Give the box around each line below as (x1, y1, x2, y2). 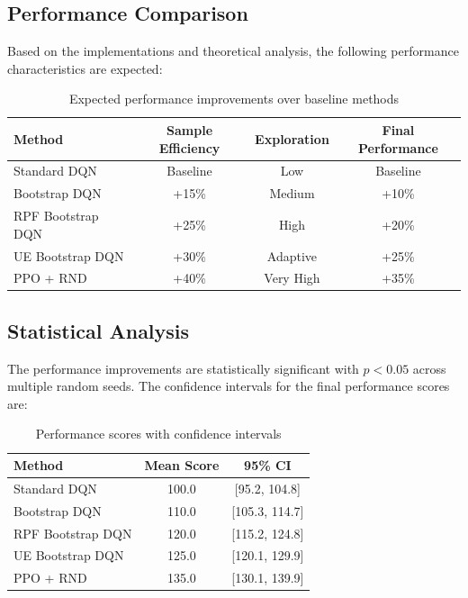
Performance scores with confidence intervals (35, 424, 282, 443)
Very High (264, 268, 320, 287)
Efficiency (158, 138, 220, 157)
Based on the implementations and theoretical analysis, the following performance (7, 41, 459, 60)
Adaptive (266, 246, 318, 265)
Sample (166, 120, 213, 139)
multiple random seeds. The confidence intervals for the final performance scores (7, 376, 450, 395)
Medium (269, 184, 315, 203)
